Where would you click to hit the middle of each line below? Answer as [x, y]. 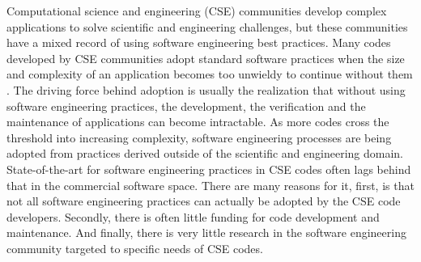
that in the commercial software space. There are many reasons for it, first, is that [210, 185]
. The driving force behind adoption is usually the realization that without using [206, 89]
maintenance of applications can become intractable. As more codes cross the [198, 122]
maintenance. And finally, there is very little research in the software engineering [206, 232]
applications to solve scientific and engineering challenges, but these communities [207, 26]
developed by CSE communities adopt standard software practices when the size [206, 58]
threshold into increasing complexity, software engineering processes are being [199, 137]
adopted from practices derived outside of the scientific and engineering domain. [205, 153]
